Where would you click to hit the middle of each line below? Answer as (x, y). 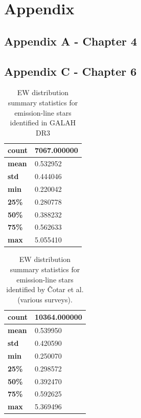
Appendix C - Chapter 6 (70, 71)
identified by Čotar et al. (45, 289)
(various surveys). (45, 299)
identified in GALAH (43, 123)
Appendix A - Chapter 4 (71, 41)
